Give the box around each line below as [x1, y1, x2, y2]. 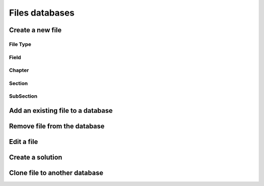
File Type [9, 41, 31, 47]
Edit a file [9, 137, 38, 146]
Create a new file [9, 26, 62, 34]
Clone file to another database [9, 168, 104, 177]
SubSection [9, 93, 38, 100]
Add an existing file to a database [9, 106, 113, 115]
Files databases [9, 7, 75, 18]
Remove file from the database [9, 122, 105, 130]
